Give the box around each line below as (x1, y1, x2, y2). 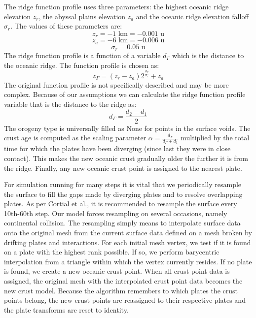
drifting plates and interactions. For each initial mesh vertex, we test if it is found (4, 237, 251, 247)
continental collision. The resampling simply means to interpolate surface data (4, 218, 241, 228)
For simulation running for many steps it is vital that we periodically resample (4, 179, 242, 190)
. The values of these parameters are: (10, 21, 122, 31)
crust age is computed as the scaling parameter (4, 132, 146, 143)
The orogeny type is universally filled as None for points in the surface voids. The (4, 123, 251, 133)
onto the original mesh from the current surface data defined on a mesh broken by (4, 227, 252, 238)
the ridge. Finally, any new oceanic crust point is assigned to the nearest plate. (4, 162, 242, 173)
